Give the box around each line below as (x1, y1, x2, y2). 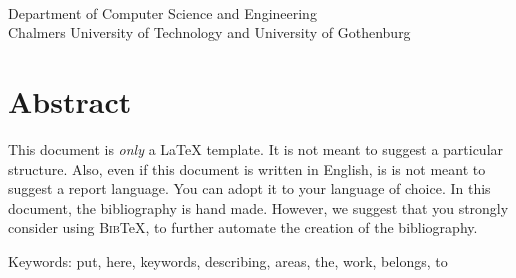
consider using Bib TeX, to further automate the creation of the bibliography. (8, 217, 478, 238)
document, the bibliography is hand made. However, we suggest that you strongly (8, 197, 509, 218)
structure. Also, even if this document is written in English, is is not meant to (8, 158, 486, 179)
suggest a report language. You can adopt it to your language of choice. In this (8, 178, 491, 199)
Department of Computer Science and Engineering (8, 2, 317, 23)
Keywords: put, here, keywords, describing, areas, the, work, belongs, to (8, 251, 448, 272)
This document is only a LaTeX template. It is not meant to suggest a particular (8, 139, 504, 160)
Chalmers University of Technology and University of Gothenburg (8, 22, 411, 43)
